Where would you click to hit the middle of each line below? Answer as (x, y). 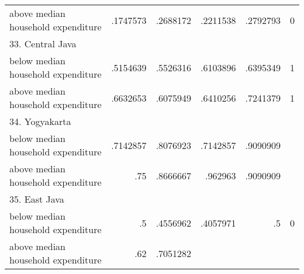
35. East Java (37, 199)
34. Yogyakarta (40, 121)
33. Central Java (43, 44)
